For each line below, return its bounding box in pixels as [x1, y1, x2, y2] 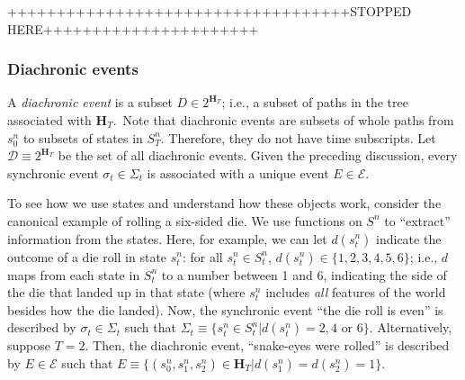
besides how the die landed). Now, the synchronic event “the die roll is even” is [7, 300, 443, 319]
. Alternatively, [369, 318, 452, 337]
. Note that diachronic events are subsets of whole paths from [112, 111, 454, 129]
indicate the [376, 229, 442, 248]
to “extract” [384, 211, 451, 230]
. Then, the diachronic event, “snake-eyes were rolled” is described [85, 336, 450, 355]
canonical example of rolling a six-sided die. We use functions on [7, 211, 362, 230]
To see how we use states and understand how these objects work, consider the [7, 194, 442, 213]
